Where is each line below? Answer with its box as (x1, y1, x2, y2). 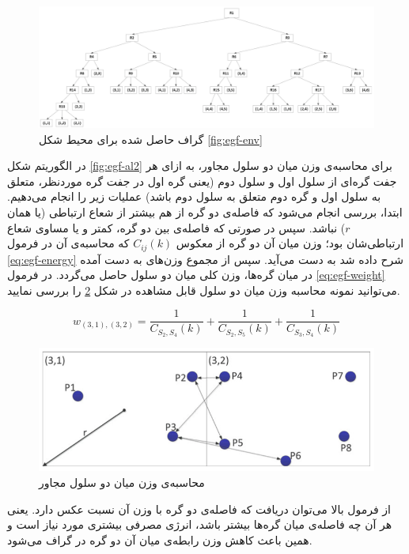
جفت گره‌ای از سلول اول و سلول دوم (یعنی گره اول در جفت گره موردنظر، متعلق (7, 172, 397, 189)
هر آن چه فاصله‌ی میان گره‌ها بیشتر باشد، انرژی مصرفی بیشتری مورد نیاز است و (7, 516, 392, 533)
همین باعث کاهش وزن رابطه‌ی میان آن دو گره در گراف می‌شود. (7, 531, 312, 548)
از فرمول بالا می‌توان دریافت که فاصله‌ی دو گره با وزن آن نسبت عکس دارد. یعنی (7, 500, 391, 517)
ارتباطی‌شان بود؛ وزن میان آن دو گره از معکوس (176, 235, 404, 251)
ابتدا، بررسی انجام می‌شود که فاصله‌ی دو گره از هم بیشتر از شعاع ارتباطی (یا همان (7, 204, 403, 220)
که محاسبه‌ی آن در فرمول (7, 235, 130, 251)
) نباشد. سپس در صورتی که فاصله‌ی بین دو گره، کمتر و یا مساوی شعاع (7, 219, 346, 236)
